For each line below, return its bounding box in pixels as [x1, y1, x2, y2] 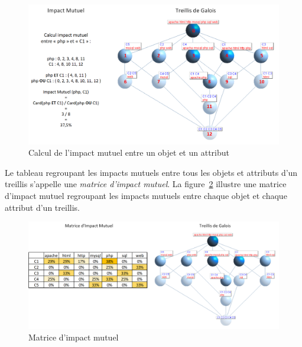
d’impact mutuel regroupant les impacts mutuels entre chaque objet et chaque [5, 189, 287, 201]
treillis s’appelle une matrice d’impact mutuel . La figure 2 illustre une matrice [5, 178, 287, 190]
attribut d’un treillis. [5, 201, 80, 213]
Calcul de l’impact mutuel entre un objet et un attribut [28, 146, 229, 159]
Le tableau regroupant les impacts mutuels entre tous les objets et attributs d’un [5, 166, 298, 178]
